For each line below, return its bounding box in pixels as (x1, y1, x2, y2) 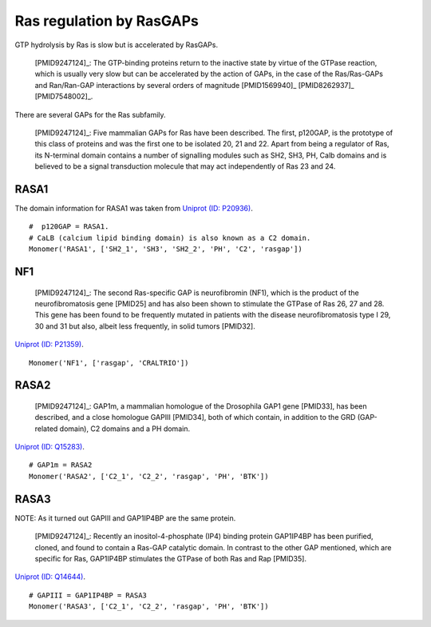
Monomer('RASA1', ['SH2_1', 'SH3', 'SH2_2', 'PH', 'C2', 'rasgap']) (29, 245, 302, 254)
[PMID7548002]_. (34, 92, 93, 102)
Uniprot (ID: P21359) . (14, 340, 84, 349)
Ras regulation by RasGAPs (14, 12, 199, 30)
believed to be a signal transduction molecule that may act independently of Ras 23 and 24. (34, 162, 336, 171)
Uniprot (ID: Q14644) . (14, 572, 85, 581)
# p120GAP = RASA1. (29, 222, 109, 231)
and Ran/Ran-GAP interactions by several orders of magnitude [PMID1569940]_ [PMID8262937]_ (34, 80, 354, 90)
